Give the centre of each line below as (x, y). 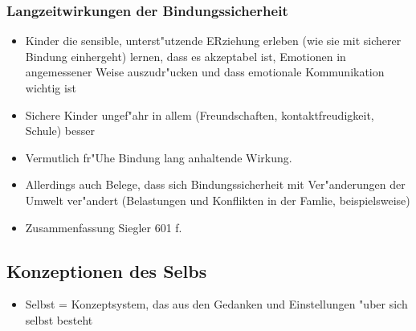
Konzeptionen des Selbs (107, 270)
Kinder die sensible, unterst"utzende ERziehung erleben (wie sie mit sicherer (213, 41)
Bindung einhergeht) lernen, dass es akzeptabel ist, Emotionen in (186, 56)
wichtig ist (51, 88)
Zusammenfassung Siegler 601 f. (104, 227)
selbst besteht (59, 319)
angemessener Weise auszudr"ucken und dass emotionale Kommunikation (205, 72)
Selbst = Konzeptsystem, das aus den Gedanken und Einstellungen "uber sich (216, 304)
